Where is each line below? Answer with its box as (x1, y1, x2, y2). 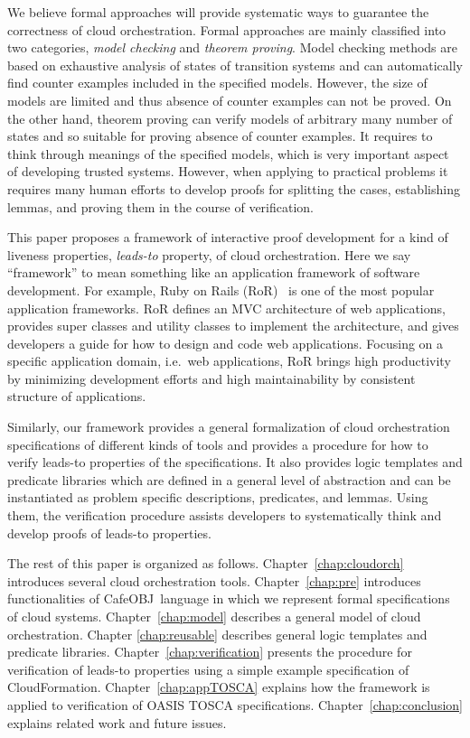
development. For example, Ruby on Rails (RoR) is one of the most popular (7, 280, 435, 299)
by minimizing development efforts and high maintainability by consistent (7, 369, 416, 388)
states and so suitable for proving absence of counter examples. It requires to (7, 126, 433, 145)
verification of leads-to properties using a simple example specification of (7, 659, 409, 678)
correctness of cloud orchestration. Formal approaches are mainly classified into (7, 20, 446, 39)
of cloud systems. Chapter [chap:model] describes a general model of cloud (7, 607, 421, 625)
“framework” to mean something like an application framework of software (7, 263, 420, 282)
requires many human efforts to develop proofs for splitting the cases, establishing (7, 179, 460, 198)
